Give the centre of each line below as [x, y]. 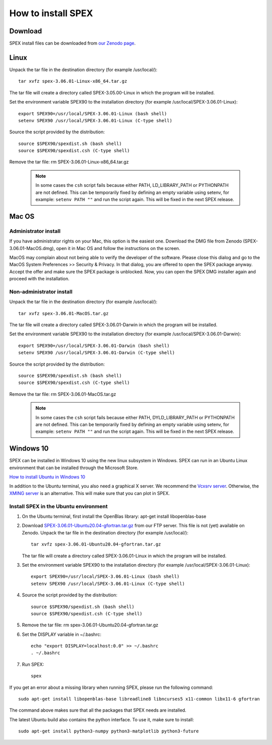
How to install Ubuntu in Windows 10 [47, 477]
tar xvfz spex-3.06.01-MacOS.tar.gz [63, 313]
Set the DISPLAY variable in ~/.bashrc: [62, 634]
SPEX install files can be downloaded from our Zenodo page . [73, 43]
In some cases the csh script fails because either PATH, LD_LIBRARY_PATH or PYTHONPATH [132, 185]
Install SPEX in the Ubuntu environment [58, 506]
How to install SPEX [51, 13]
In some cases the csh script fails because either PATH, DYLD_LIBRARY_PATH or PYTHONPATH [135, 417]
